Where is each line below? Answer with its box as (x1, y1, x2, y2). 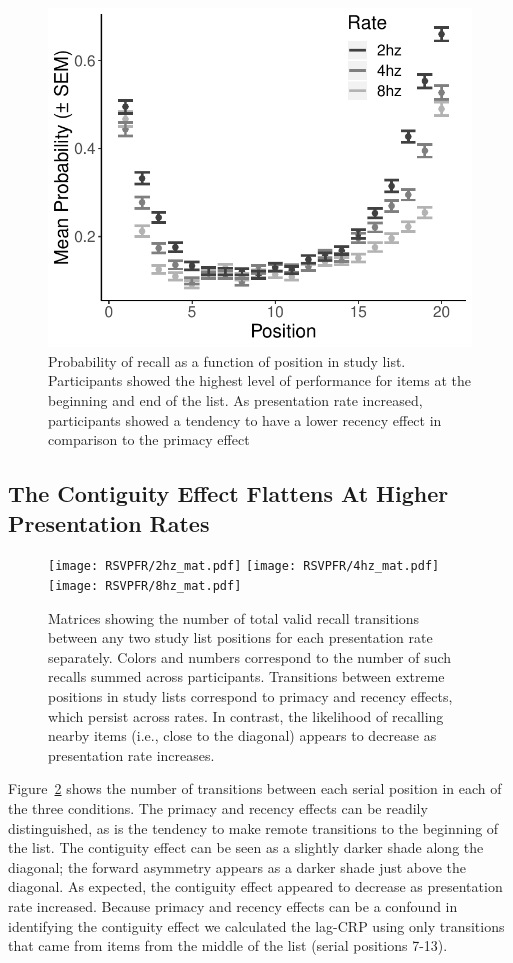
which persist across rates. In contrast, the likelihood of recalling (48, 705, 444, 726)
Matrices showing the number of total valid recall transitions (48, 607, 420, 628)
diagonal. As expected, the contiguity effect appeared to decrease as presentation (8, 876, 503, 897)
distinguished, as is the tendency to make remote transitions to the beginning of (8, 817, 499, 838)
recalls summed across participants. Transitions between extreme (48, 666, 445, 687)
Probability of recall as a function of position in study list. (48, 350, 406, 371)
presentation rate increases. (48, 744, 215, 765)
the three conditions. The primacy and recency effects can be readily (8, 798, 428, 818)
